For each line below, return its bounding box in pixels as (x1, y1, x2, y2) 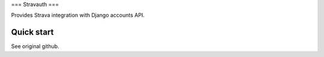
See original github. (11, 43, 59, 50)
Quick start (11, 27, 54, 37)
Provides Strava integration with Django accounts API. (11, 12, 145, 19)
